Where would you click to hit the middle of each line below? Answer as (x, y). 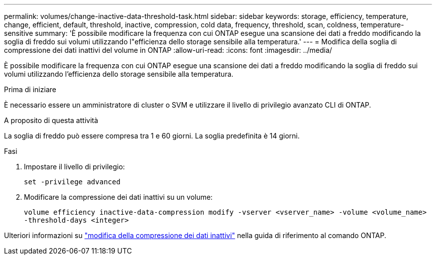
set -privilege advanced (72, 182)
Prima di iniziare (30, 89)
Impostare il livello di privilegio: (74, 167)
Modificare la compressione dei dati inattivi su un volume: (118, 197)
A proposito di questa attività (51, 120)
